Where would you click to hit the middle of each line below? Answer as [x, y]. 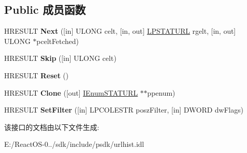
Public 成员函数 [45, 9]
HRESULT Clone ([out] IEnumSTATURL [71, 92]
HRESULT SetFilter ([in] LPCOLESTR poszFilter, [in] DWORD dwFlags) [124, 110]
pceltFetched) [58, 41]
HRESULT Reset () [36, 75]
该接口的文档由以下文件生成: [52, 127]
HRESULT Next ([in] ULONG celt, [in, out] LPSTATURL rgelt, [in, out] [120, 31]
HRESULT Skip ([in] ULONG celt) [60, 58]
